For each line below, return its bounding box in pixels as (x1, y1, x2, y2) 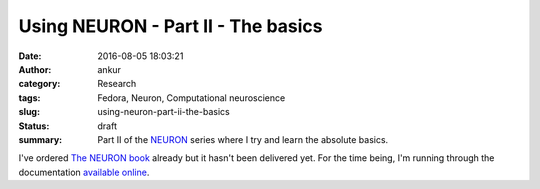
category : (18, 78, 61, 90)
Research (97, 78, 137, 90)
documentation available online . (18, 166, 150, 178)
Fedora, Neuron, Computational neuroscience (97, 91, 286, 104)
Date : (18, 50, 42, 62)
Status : (18, 120, 50, 132)
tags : (18, 91, 41, 104)
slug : (18, 106, 40, 118)
